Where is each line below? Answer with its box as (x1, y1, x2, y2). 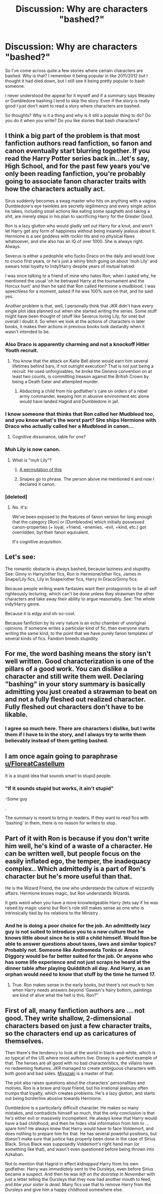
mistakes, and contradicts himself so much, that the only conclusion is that (5, 1110, 155, 1116)
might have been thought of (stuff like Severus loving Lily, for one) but (5, 313, 145, 319)
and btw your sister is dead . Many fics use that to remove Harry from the (5, 1182, 151, 1188)
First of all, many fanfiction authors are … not (5, 1007, 145, 1015)
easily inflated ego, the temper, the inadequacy (5, 857, 151, 865)
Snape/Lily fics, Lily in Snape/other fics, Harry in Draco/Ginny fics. (5, 576, 138, 582)
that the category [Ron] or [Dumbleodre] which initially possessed (12, 519, 145, 524)
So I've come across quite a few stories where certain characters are (5, 67, 144, 74)
